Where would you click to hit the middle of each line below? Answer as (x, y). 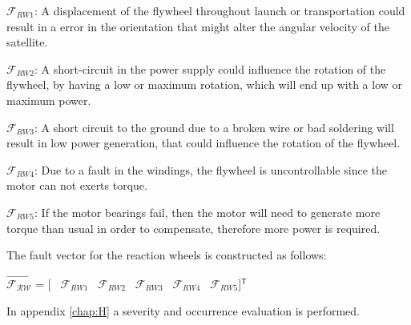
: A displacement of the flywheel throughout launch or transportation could (220, 10)
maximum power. (49, 100)
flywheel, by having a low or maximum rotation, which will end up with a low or (205, 84)
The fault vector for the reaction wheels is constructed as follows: (167, 255)
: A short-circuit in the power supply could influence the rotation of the (210, 68)
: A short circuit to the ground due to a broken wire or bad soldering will (214, 127)
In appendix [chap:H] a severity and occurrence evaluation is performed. (183, 310)
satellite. (27, 42)
